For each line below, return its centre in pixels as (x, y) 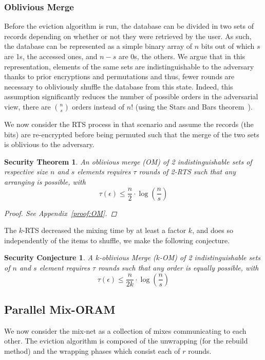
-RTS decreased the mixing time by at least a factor (105, 230)
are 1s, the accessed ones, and (51, 56)
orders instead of (98, 106)
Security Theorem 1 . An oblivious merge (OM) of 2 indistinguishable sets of (128, 161)
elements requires (104, 172)
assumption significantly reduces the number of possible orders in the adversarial (131, 96)
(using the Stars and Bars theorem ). (194, 106)
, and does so (213, 230)
